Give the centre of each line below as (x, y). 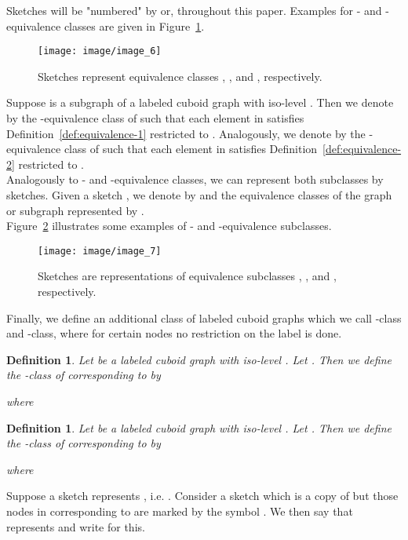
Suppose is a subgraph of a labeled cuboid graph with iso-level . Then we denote (200, 102)
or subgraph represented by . (75, 210)
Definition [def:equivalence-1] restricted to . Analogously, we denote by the (186, 133)
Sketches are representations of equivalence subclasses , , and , (187, 276)
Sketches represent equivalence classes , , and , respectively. (180, 76)
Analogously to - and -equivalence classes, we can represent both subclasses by (195, 179)
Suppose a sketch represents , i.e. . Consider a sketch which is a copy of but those (202, 496)
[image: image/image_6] (100, 51)
